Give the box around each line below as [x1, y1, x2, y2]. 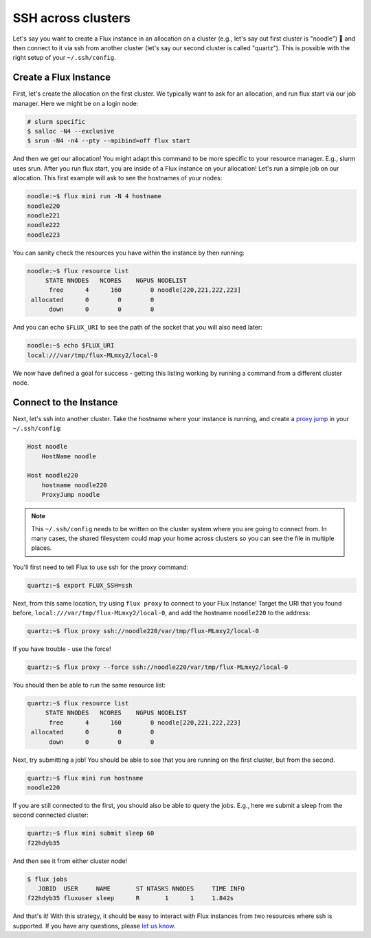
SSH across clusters [12, 10, 131, 25]
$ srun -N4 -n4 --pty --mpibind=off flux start [27, 137, 190, 145]
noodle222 [27, 221, 60, 229]
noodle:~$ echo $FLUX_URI [27, 341, 115, 350]
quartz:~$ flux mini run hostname [27, 774, 144, 782]
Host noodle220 [27, 471, 78, 480]
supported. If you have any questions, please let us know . [12, 921, 176, 930]
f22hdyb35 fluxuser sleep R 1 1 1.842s [27, 895, 234, 902]
